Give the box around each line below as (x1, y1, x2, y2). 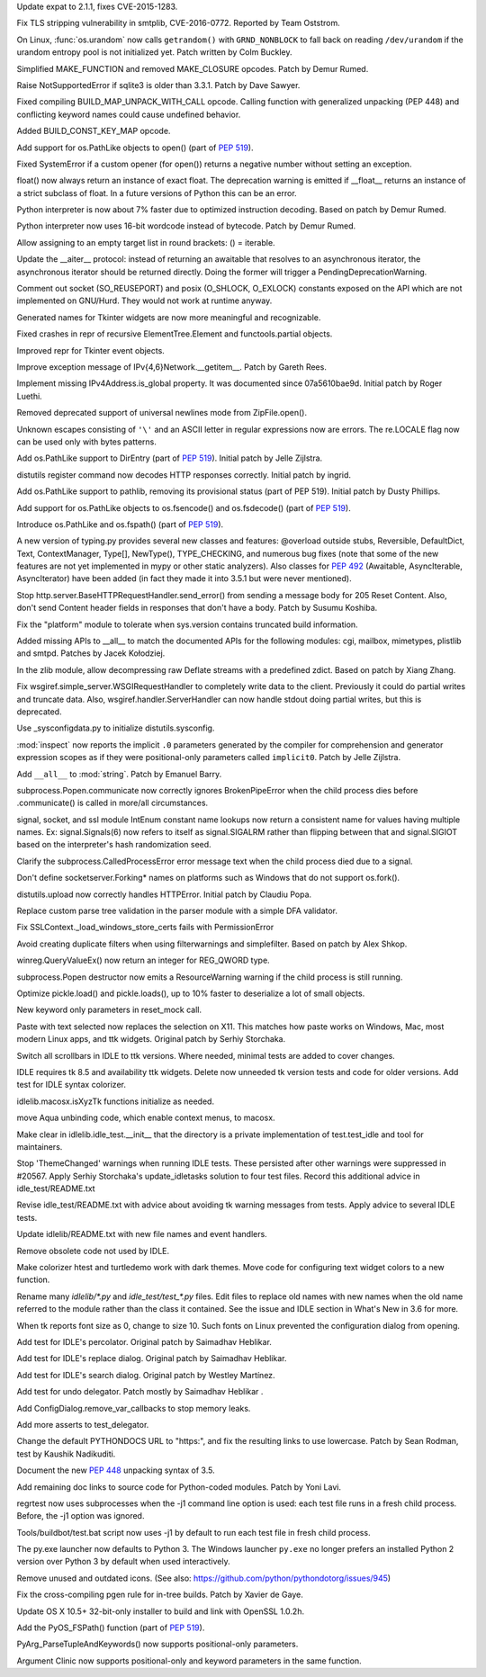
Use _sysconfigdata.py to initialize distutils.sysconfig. (16, 722, 215, 733)
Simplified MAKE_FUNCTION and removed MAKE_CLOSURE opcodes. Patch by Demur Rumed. (16, 63, 369, 74)
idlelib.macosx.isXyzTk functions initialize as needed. (16, 1096, 215, 1107)
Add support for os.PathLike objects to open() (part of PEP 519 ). (16, 142, 254, 153)
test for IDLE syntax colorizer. (16, 1080, 126, 1090)
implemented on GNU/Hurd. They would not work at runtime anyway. (16, 295, 273, 306)
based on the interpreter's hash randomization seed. (16, 839, 211, 850)
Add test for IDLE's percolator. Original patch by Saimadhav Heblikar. (16, 1336, 272, 1347)
